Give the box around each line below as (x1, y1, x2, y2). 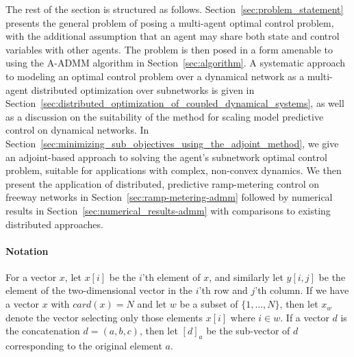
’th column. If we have (255, 283, 349, 297)
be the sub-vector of (206, 323, 290, 338)
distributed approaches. (5, 217, 103, 231)
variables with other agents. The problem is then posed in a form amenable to (5, 42, 333, 56)
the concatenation (5, 323, 80, 338)
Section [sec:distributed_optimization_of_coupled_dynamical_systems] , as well (5, 96, 344, 110)
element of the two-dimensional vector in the (5, 283, 193, 297)
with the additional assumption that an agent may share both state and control (5, 29, 340, 43)
